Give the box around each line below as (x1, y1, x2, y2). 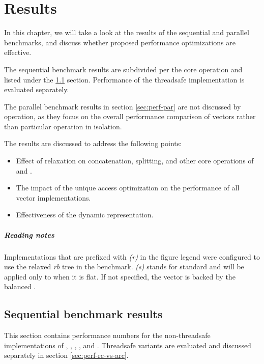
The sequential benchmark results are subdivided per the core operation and (4, 64, 243, 74)
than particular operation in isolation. (4, 121, 122, 131)
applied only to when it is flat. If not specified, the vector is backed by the (4, 271, 236, 282)
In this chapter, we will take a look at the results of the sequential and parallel (4, 27, 249, 38)
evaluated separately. (4, 84, 69, 95)
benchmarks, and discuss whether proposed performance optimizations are (4, 37, 236, 47)
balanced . (4, 281, 36, 292)
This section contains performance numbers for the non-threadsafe (4, 330, 211, 341)
